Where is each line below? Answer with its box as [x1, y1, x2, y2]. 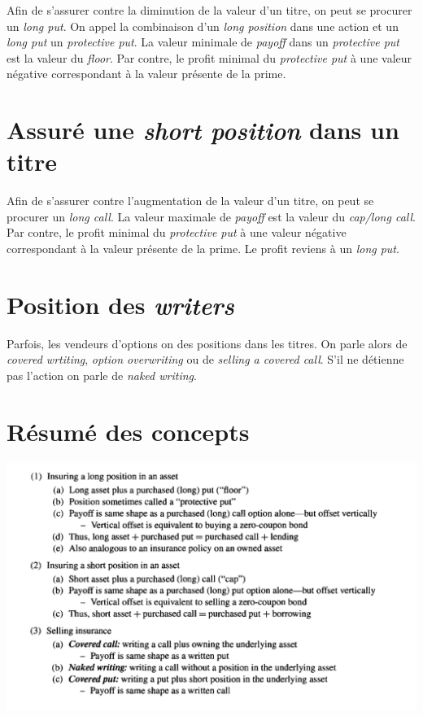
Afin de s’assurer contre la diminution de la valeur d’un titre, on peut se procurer [7, 2, 412, 18]
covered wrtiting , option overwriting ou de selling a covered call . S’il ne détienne [7, 351, 404, 368]
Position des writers [7, 287, 235, 321]
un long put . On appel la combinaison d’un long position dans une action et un [7, 17, 399, 34]
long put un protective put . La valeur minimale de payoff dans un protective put [7, 33, 399, 50]
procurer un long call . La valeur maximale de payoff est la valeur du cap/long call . [7, 207, 416, 225]
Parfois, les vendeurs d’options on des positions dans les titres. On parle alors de [7, 334, 408, 351]
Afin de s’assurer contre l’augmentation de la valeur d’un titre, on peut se [7, 192, 374, 209]
